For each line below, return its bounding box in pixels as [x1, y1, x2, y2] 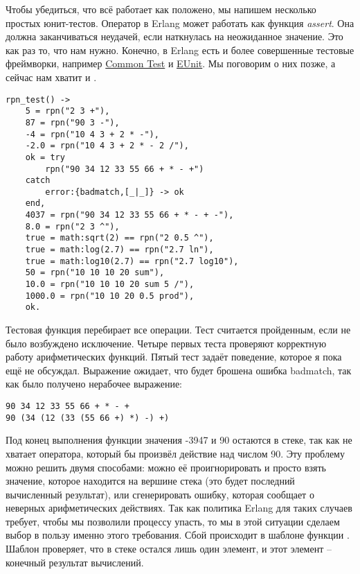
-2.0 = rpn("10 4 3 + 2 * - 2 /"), [25, 141, 189, 151]
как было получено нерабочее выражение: [6, 376, 182, 391]
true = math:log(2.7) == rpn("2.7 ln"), [25, 245, 214, 255]
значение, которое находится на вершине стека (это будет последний [6, 473, 295, 488]
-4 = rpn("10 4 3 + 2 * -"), [25, 129, 159, 139]
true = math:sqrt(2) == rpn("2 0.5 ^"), [25, 233, 214, 243]
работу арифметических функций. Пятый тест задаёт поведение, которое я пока [6, 349, 342, 364]
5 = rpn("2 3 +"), [25, 106, 110, 116]
